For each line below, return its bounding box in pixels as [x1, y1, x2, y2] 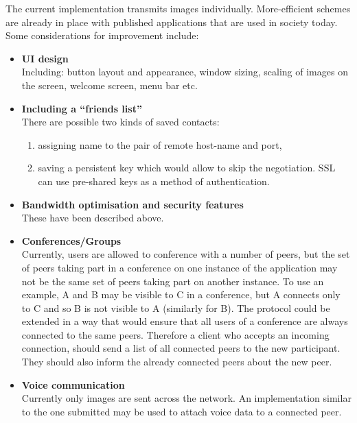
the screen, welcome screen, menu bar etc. [21, 77, 198, 92]
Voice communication [21, 377, 125, 391]
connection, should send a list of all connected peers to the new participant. [21, 341, 341, 355]
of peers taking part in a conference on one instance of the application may [21, 260, 338, 274]
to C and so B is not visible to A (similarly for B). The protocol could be [21, 300, 330, 315]
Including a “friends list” [21, 101, 142, 115]
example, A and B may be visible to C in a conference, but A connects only [21, 287, 341, 302]
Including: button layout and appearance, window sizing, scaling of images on [21, 64, 348, 79]
